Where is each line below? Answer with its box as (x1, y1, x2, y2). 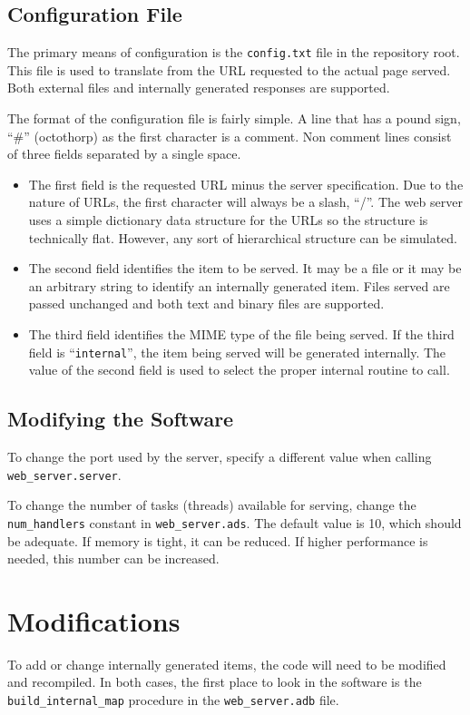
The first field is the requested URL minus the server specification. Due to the (28, 174, 464, 193)
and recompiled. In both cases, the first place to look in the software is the (7, 672, 422, 691)
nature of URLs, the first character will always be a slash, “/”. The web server (28, 192, 463, 211)
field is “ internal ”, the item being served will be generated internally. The (28, 342, 446, 361)
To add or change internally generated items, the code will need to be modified (7, 654, 446, 673)
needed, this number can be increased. (7, 549, 220, 568)
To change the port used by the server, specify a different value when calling (7, 447, 432, 466)
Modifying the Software (7, 405, 234, 433)
